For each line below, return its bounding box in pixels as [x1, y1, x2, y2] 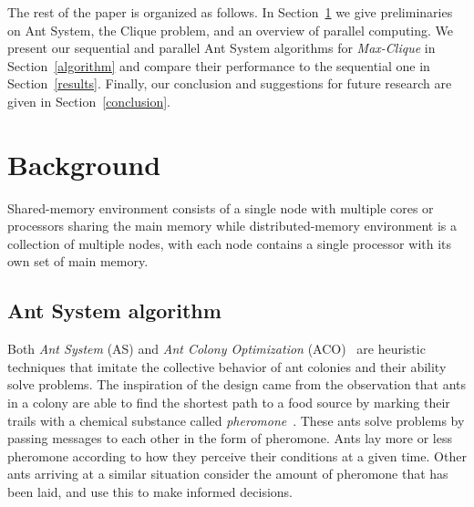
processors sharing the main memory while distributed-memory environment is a [7, 216, 458, 235]
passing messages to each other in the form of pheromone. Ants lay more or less [7, 429, 453, 448]
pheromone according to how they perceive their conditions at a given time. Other [7, 446, 467, 465]
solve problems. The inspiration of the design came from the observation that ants [7, 375, 467, 394]
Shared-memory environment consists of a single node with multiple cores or [7, 198, 434, 217]
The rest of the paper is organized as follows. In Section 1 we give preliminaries [7, 3, 453, 21]
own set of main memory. [7, 252, 149, 271]
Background [7, 145, 161, 182]
